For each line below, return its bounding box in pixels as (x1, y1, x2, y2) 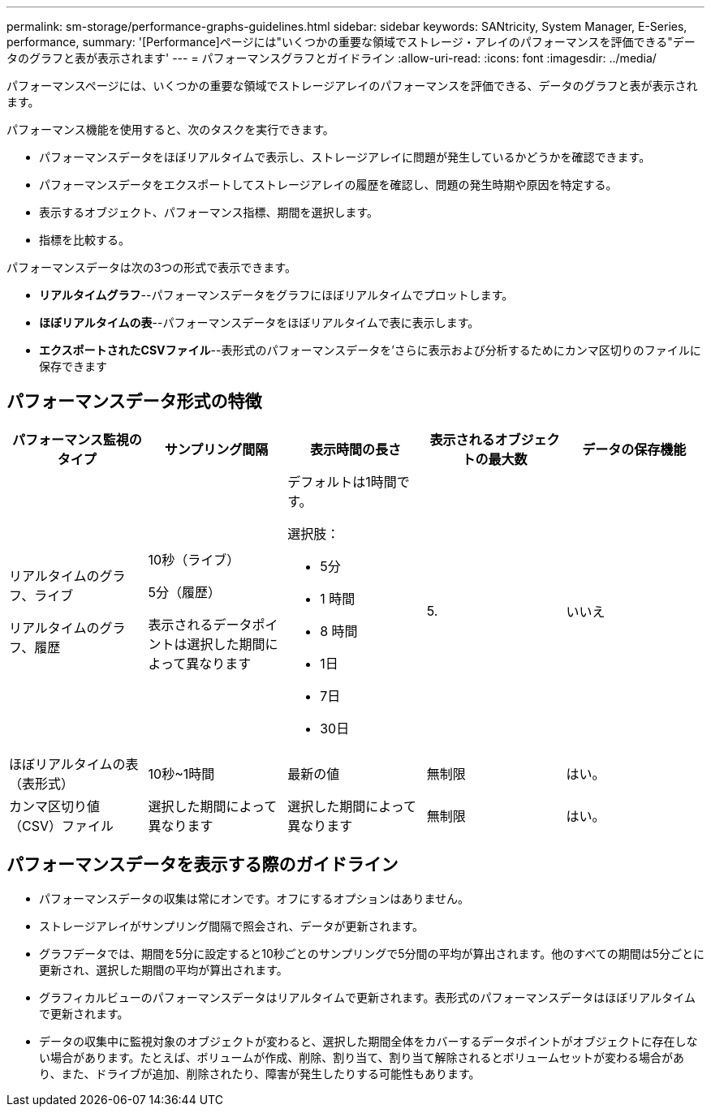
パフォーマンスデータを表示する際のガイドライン (6, 854, 399, 875)
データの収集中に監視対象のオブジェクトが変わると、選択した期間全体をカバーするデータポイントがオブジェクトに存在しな (39, 1033, 698, 1048)
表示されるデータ (148, 616, 252, 633)
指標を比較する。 (39, 233, 130, 247)
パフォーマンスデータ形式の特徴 (6, 391, 262, 412)
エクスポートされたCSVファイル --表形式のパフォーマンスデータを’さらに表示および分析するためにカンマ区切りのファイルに (39, 343, 701, 357)
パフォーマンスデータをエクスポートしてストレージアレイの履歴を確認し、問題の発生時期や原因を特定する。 (39, 178, 618, 191)
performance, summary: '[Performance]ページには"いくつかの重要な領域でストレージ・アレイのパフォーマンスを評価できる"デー (6, 35, 696, 49)
